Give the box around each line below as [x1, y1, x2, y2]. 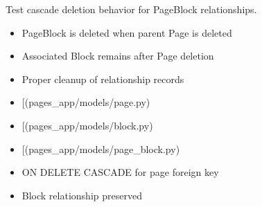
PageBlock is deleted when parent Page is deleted [21, 25, 232, 39]
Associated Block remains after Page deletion [21, 48, 214, 63]
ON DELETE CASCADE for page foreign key [21, 165, 219, 179]
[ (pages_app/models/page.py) [21, 95, 150, 109]
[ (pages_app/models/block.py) [21, 118, 153, 132]
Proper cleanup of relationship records [21, 71, 184, 86]
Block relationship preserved [21, 188, 142, 202]
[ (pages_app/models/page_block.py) [21, 141, 180, 156]
